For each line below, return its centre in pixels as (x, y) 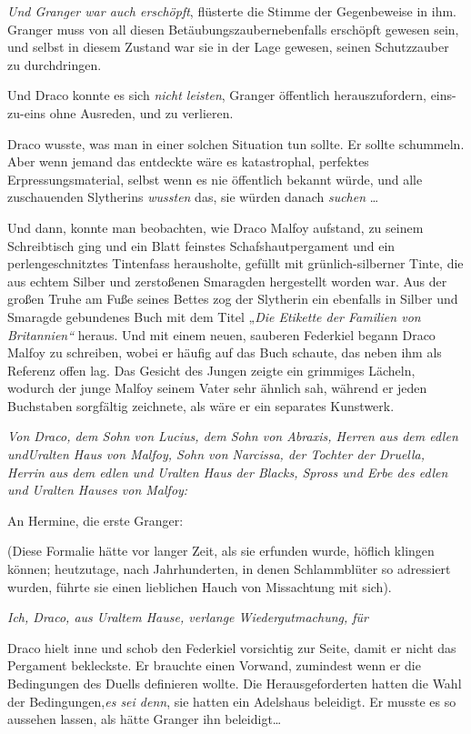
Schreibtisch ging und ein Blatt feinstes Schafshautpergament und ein (201, 245)
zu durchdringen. (55, 64)
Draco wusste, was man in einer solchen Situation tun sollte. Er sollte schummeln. (236, 143)
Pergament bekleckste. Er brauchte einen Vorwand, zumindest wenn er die (214, 665)
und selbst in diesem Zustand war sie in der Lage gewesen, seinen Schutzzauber (228, 47)
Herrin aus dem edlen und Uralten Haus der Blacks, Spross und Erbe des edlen (228, 472)
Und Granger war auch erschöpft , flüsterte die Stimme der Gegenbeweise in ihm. (232, 11)
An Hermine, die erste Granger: (95, 520)
